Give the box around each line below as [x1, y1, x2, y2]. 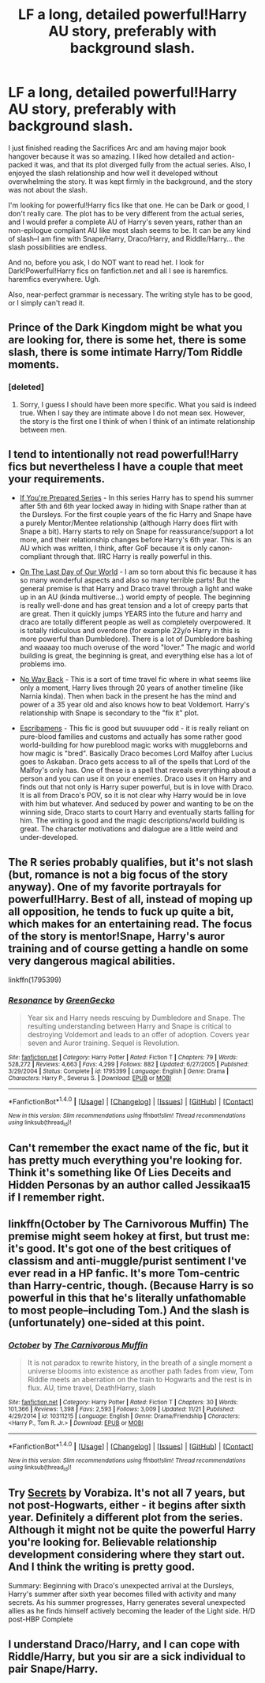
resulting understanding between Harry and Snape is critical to [27, 1021, 232, 1031]
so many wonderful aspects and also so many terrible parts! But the [19, 575, 241, 585]
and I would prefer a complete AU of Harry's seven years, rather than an [8, 217, 243, 227]
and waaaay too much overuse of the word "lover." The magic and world [19, 643, 256, 652]
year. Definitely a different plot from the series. [8, 1510, 243, 1524]
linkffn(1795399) [8, 975, 62, 984]
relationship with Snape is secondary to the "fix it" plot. [19, 708, 200, 718]
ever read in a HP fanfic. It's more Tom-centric [8, 1267, 241, 1280]
